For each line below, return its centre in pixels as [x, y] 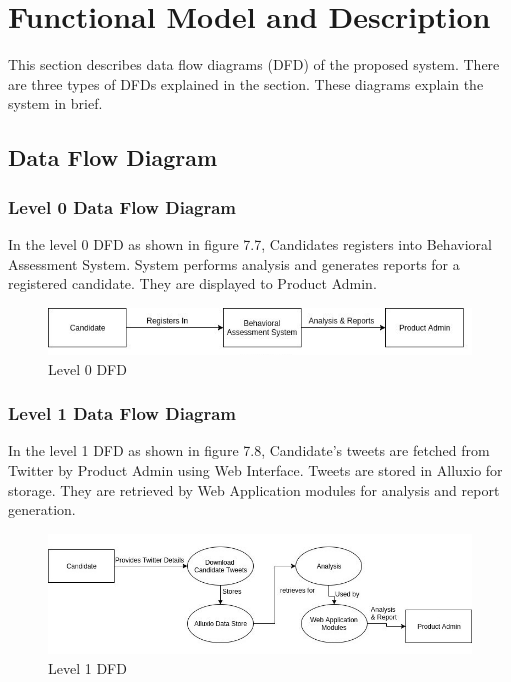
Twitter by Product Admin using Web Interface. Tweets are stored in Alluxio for [255, 470]
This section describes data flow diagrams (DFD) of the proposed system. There [254, 64]
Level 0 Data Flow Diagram [122, 206]
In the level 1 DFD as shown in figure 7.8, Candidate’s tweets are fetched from [249, 450]
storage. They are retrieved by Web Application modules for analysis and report [254, 489]
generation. [42, 509]
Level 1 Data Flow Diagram [122, 413]
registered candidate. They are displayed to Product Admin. [192, 283]
